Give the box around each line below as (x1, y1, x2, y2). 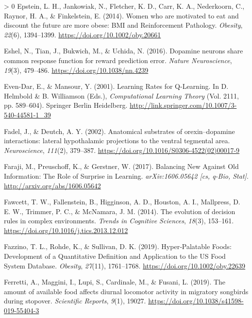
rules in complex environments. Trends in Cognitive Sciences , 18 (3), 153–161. (4, 216, 234, 226)
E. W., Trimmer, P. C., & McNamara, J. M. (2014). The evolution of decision (4, 206, 235, 216)
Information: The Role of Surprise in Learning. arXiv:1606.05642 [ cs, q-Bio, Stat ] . (4, 170, 249, 181)
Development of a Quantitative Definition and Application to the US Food (4, 251, 226, 261)
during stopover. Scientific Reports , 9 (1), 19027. (4, 296, 146, 306)
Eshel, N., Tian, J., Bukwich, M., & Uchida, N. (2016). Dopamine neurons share (4, 46, 243, 56)
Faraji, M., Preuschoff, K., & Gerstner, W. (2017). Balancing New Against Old (4, 161, 239, 171)
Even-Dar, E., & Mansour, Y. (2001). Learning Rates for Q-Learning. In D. (4, 81, 229, 91)
